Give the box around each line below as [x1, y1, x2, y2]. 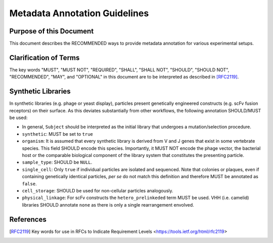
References [9, 215, 47, 224]
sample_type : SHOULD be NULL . [22, 159, 93, 166]
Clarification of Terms [9, 53, 80, 62]
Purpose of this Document [9, 27, 94, 35]
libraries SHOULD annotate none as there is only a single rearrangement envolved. [22, 201, 194, 208]
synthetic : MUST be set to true [22, 131, 94, 137]
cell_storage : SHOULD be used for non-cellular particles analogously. [22, 187, 174, 193]
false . [22, 180, 37, 187]
